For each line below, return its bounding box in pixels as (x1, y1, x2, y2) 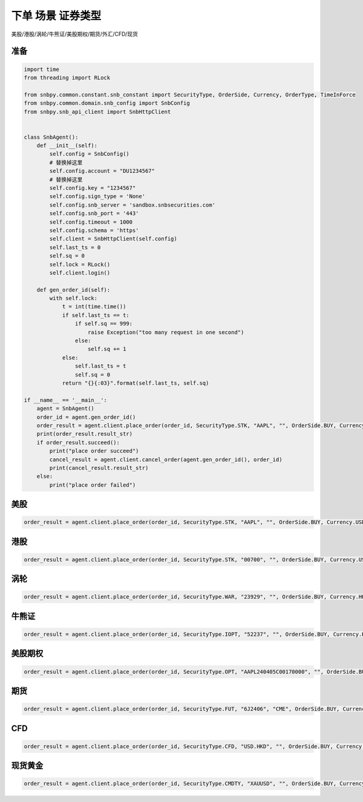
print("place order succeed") (49, 447, 139, 455)
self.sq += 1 (88, 346, 126, 353)
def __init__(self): (36, 142, 98, 149)
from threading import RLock (24, 74, 111, 81)
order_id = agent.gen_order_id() (36, 413, 136, 421)
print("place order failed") (49, 481, 136, 488)
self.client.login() (49, 269, 111, 276)
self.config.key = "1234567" (49, 185, 136, 192)
